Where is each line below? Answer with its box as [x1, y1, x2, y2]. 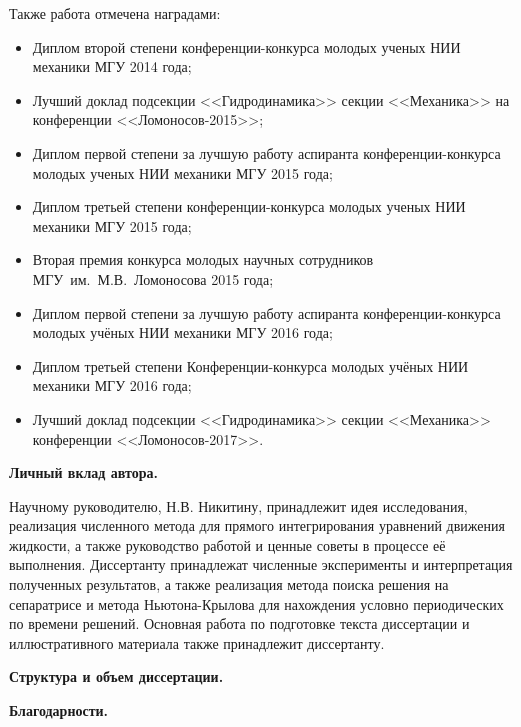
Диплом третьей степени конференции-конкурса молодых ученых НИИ [32, 196, 466, 217]
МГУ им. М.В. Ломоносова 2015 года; [32, 268, 274, 289]
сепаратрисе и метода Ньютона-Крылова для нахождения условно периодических [9, 593, 504, 614]
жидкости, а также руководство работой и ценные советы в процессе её [9, 534, 446, 555]
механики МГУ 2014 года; [32, 56, 192, 77]
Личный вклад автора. [9, 462, 158, 483]
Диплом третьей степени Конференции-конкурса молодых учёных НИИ [32, 355, 469, 376]
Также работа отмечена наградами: [9, 3, 221, 23]
